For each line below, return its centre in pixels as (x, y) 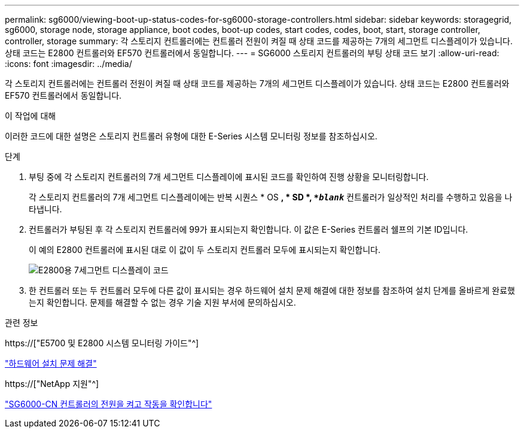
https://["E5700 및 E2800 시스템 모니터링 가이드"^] (102, 343)
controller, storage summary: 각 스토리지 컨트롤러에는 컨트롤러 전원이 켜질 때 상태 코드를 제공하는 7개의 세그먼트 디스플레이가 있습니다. (259, 41)
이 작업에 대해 (31, 116)
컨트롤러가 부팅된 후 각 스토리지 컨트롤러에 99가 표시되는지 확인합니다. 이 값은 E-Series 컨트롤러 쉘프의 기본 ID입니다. (249, 229)
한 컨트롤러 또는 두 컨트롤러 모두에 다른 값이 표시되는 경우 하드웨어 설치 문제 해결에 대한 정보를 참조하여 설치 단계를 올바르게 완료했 (272, 290)
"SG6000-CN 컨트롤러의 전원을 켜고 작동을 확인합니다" (109, 404)
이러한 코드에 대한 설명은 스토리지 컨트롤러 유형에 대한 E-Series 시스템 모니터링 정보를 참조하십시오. (191, 136)
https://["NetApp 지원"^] (52, 384)
